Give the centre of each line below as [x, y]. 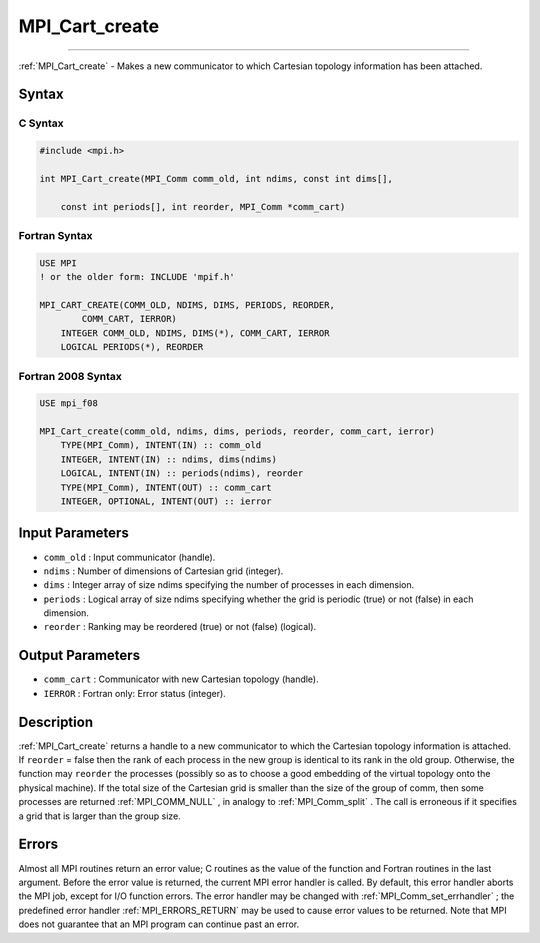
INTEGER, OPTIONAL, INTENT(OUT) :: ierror [166, 501]
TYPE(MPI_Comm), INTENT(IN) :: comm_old [161, 445]
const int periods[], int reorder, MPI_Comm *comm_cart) [203, 206]
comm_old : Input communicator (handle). [129, 557]
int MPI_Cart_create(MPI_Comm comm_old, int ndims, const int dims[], [216, 178]
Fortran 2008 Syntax [70, 376]
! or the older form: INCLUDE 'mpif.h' [137, 277]
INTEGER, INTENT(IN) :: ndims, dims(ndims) [168, 459]
